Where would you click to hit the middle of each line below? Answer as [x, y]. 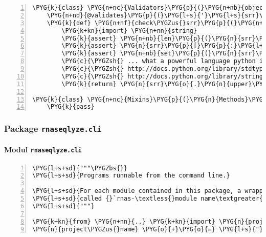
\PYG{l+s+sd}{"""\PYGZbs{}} [80, 168]
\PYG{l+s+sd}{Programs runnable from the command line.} [131, 176]
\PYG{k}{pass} [71, 107]
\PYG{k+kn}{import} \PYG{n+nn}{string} [129, 31]
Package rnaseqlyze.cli [53, 129]
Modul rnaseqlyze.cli [43, 150]
